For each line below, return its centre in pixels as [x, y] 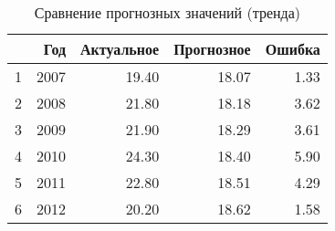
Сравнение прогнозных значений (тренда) [167, 12]
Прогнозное [212, 49]
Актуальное [120, 49]
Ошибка [293, 49]
